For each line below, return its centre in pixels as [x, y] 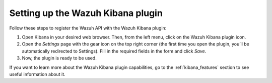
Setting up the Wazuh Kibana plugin [86, 13]
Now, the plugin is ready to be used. [59, 58]
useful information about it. [37, 74]
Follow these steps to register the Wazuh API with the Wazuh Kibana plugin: [88, 28]
